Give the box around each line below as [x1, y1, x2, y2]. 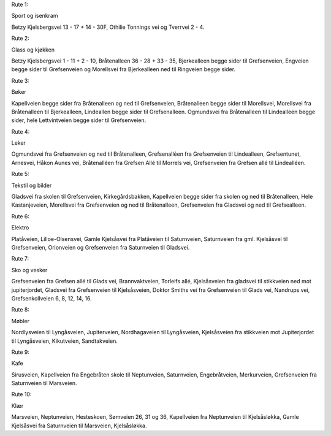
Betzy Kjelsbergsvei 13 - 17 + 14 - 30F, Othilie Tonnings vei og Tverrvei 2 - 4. [11, 23, 205, 31]
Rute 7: [11, 255, 29, 262]
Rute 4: [11, 128, 30, 135]
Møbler [11, 317, 30, 324]
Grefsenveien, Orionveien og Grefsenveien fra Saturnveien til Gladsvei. [11, 243, 190, 251]
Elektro [11, 224, 29, 231]
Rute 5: [11, 170, 30, 178]
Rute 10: [11, 391, 32, 398]
